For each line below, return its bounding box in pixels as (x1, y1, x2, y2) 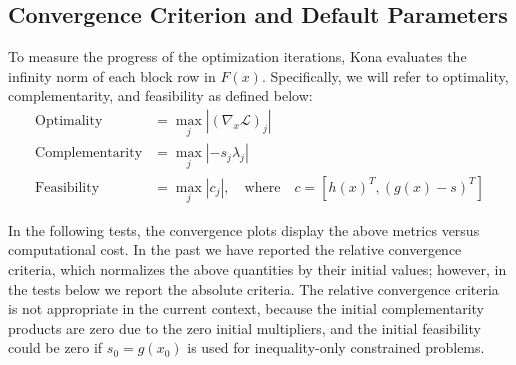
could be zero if (8, 337, 103, 358)
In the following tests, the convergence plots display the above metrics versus (8, 219, 480, 240)
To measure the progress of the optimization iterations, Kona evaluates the (8, 46, 467, 67)
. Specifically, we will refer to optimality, (261, 65, 509, 86)
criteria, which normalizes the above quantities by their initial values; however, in (8, 258, 507, 279)
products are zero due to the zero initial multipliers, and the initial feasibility (8, 317, 481, 338)
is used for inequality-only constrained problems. (187, 337, 485, 358)
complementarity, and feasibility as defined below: (8, 85, 313, 106)
